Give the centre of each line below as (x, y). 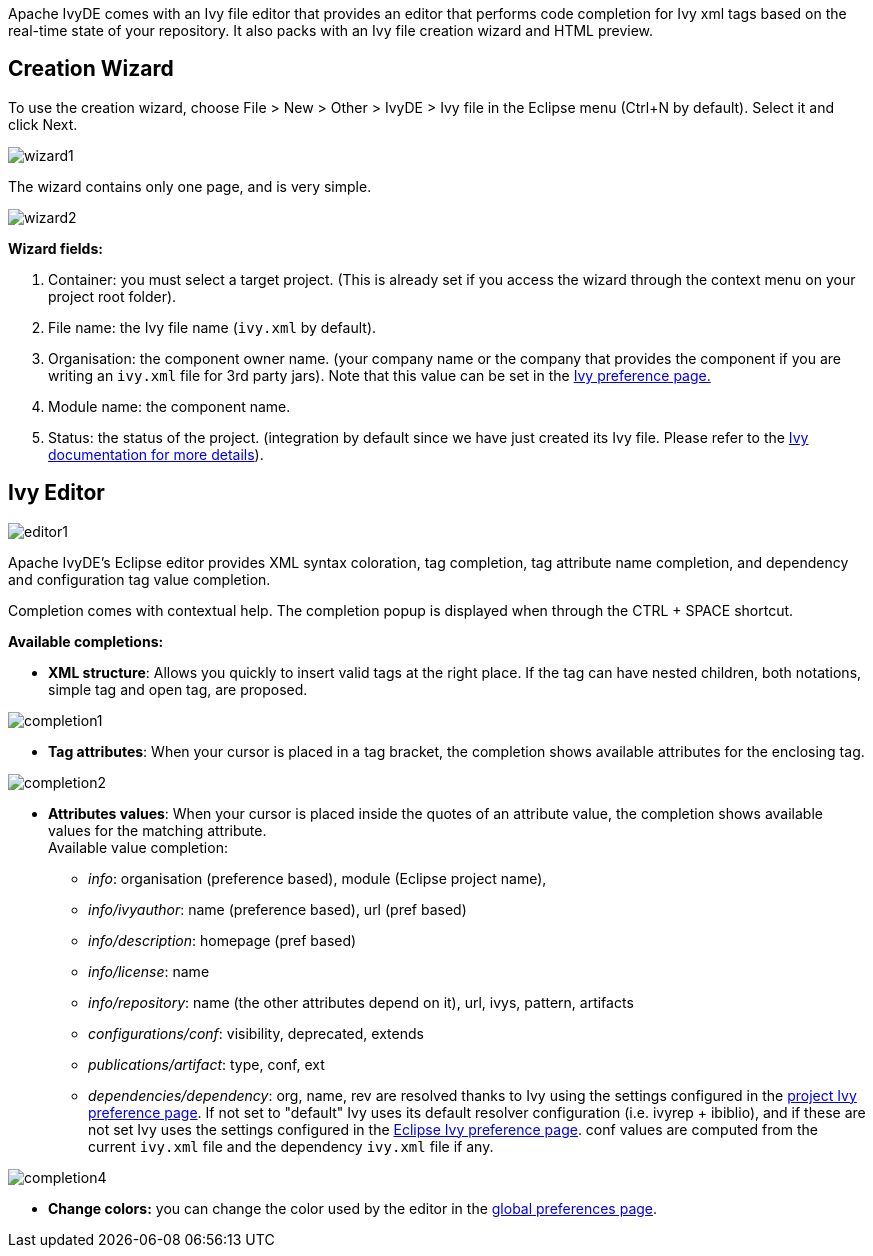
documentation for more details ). (156, 454)
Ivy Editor (56, 493)
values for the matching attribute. (157, 830)
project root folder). (112, 296)
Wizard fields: (55, 248)
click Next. (43, 124)
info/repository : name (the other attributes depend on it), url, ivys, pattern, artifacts (361, 1002)
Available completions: (86, 641)
